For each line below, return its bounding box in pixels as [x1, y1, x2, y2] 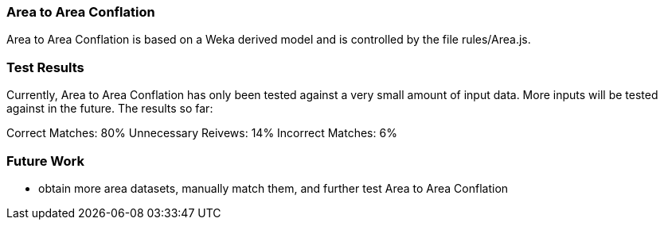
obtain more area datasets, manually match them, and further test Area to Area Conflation [38, 181, 509, 195]
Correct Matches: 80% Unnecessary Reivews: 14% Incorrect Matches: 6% [6, 126, 397, 140]
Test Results [6, 59, 84, 75]
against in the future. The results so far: [6, 102, 213, 116]
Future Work [6, 152, 84, 169]
